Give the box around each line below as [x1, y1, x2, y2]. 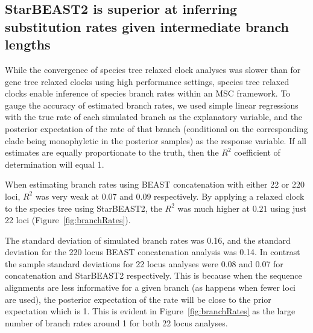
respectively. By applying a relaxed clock [154, 189, 305, 202]
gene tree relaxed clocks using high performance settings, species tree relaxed [5, 75, 289, 87]
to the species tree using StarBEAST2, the [5, 201, 162, 214]
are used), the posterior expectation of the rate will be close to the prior [5, 293, 271, 305]
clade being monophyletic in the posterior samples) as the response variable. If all [5, 134, 306, 147]
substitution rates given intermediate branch [5, 17, 289, 36]
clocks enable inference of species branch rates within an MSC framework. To [5, 87, 291, 100]
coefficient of [234, 146, 280, 159]
